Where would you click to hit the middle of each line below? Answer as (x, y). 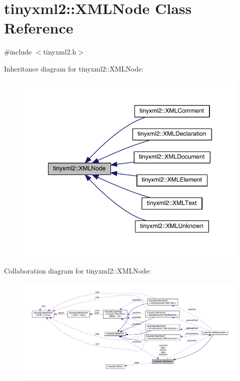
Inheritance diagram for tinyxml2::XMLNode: (74, 68)
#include (18, 52)
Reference (39, 28)
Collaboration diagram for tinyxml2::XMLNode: (77, 271)
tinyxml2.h (60, 52)
